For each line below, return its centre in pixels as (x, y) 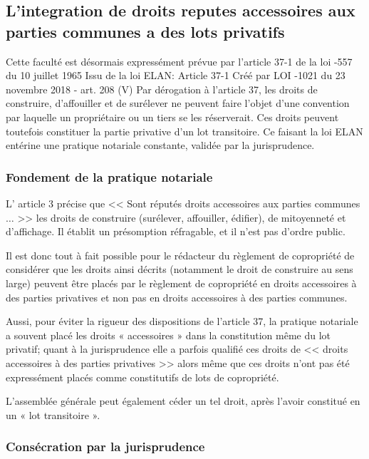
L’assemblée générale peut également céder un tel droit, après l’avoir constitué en (183, 401)
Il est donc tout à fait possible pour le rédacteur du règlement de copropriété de (180, 255)
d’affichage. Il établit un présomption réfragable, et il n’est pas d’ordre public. (176, 231)
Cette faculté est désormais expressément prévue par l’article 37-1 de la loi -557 (179, 61)
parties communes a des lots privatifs (145, 31)
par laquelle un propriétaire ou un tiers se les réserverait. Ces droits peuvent (172, 117)
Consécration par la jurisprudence (105, 447)
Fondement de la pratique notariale (109, 176)
